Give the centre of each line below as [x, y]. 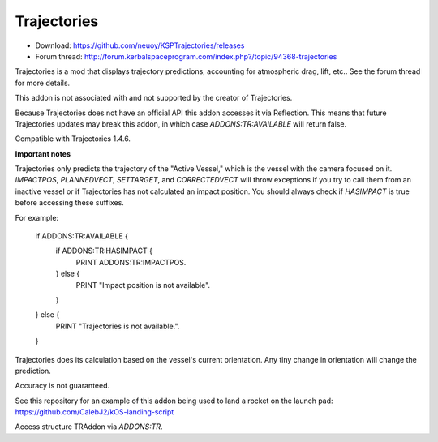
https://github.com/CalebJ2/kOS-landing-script [94, 412]
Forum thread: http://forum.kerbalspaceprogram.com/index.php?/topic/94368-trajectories [186, 56]
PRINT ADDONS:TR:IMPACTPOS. [131, 262]
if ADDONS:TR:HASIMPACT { [104, 251]
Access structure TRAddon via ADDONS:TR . [89, 427]
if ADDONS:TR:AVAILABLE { [82, 236]
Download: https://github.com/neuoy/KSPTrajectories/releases [140, 45]
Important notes [43, 153]
